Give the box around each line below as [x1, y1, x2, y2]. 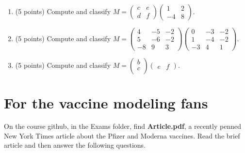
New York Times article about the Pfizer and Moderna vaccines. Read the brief [4, 130, 240, 140]
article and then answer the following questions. [4, 140, 146, 150]
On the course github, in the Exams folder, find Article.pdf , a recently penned [4, 121, 241, 131]
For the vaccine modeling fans [4, 93, 208, 113]
